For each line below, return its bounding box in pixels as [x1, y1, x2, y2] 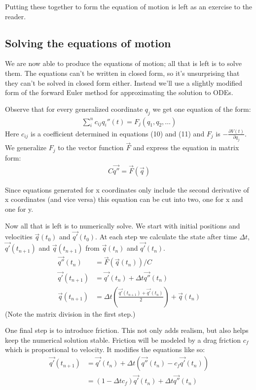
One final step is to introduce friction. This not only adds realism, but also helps [5, 325, 249, 335]
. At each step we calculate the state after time [95, 231, 237, 242]
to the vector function [58, 142, 124, 153]
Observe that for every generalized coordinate [5, 103, 143, 114]
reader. [5, 11, 26, 21]
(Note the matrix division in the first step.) [5, 308, 136, 319]
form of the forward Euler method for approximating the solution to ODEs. [5, 87, 233, 97]
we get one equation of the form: [152, 103, 251, 114]
